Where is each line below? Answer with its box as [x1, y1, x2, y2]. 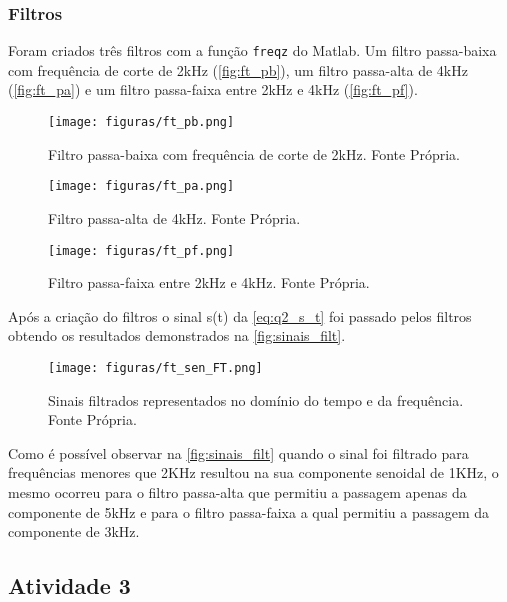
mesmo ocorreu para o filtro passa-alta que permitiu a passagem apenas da [8, 482, 467, 503]
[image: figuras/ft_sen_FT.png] [48, 361, 263, 375]
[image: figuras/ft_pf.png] [48, 243, 235, 258]
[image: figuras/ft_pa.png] [48, 179, 235, 194]
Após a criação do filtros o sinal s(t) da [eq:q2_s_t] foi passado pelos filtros [8, 305, 472, 326]
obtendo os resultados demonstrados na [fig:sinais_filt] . [8, 325, 346, 346]
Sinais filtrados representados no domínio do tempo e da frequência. [48, 389, 464, 410]
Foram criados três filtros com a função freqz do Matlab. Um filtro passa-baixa [8, 40, 497, 61]
